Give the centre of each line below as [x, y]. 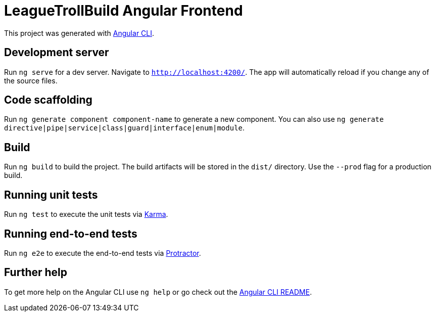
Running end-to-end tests [71, 234]
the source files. [31, 80]
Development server [57, 53]
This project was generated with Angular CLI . [79, 33]
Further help [36, 273]
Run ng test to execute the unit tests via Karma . [86, 214]
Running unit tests [51, 195]
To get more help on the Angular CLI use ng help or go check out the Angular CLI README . [158, 292]
